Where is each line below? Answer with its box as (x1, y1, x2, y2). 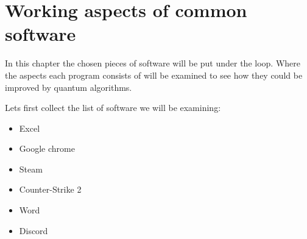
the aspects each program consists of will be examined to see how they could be (5, 68, 303, 81)
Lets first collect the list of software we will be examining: (5, 101, 221, 114)
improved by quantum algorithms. (5, 80, 132, 93)
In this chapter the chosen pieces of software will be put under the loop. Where (5, 57, 301, 70)
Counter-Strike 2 (19, 183, 82, 196)
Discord (19, 224, 48, 237)
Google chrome (19, 142, 75, 155)
